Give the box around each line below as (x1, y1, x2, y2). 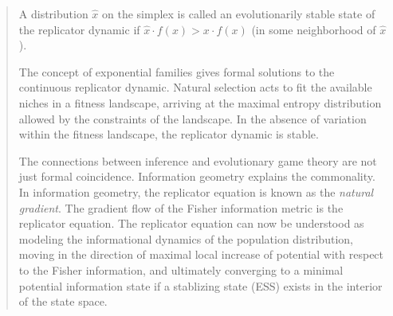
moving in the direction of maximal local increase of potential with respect (18, 246, 384, 263)
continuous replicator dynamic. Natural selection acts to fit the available (18, 79, 372, 96)
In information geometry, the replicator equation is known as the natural (18, 183, 374, 200)
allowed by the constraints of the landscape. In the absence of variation (18, 110, 367, 127)
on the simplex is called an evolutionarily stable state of (102, 6, 375, 21)
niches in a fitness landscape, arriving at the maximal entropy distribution (18, 94, 382, 111)
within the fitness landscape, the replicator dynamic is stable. (18, 126, 319, 142)
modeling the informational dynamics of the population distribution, (18, 230, 353, 247)
